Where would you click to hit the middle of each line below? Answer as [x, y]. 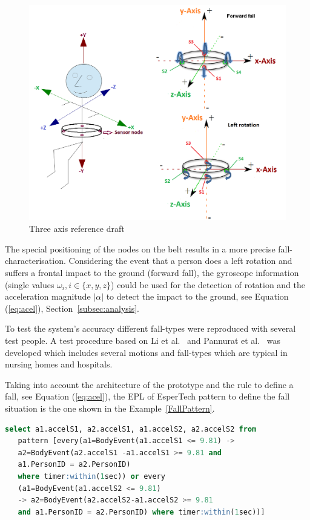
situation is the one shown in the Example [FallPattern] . [110, 408]
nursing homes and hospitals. [59, 364]
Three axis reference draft [77, 229]
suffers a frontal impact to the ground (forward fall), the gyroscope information [152, 273]
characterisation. [35, 261]
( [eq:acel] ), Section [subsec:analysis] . [72, 308]
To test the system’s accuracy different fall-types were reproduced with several [150, 328]
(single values [30, 284]
